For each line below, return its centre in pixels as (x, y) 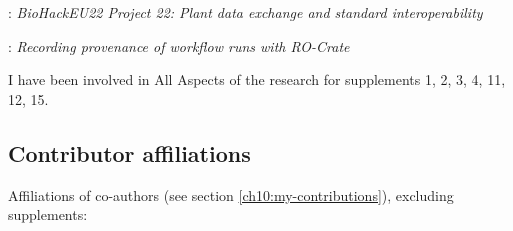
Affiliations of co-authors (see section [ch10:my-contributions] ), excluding (231, 194)
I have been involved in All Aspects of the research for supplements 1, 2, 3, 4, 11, (257, 79)
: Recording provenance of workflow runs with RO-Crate (179, 45)
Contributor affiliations (129, 152)
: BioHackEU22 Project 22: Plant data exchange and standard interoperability (245, 12)
